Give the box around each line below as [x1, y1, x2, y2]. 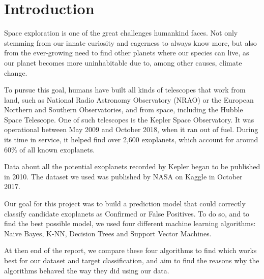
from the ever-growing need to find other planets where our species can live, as [4, 47, 249, 58]
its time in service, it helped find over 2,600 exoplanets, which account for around [4, 134, 258, 145]
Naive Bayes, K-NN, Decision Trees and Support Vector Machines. [4, 228, 212, 238]
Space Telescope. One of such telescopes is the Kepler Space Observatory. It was [4, 114, 254, 125]
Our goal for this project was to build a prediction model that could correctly [4, 198, 246, 209]
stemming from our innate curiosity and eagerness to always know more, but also [4, 37, 257, 48]
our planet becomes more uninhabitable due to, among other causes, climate [4, 57, 242, 68]
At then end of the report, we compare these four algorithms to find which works [4, 245, 257, 256]
